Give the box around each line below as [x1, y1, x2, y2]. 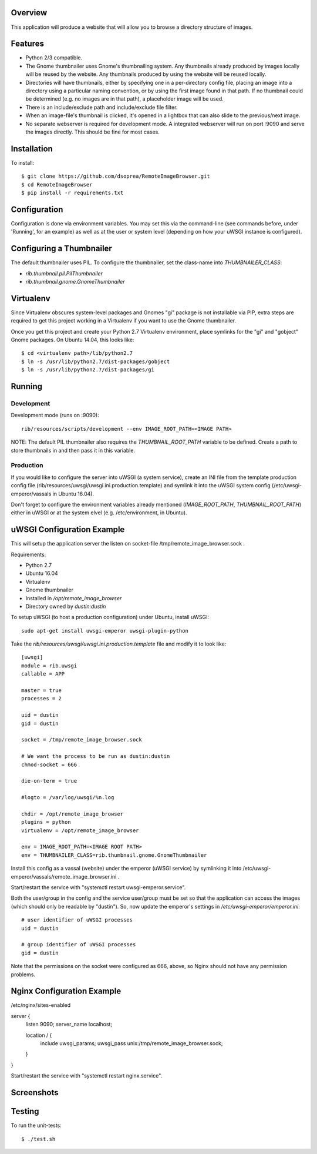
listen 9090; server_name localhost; [25, 1021, 113, 1028]
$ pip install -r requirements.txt [21, 189, 124, 197]
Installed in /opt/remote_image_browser [25, 594, 122, 601]
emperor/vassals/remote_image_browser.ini [11, 873, 117, 880]
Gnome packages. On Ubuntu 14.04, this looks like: [11, 336, 134, 344]
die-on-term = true [21, 777, 77, 784]
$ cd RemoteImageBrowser [21, 181, 93, 188]
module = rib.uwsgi [21, 662, 77, 669]
